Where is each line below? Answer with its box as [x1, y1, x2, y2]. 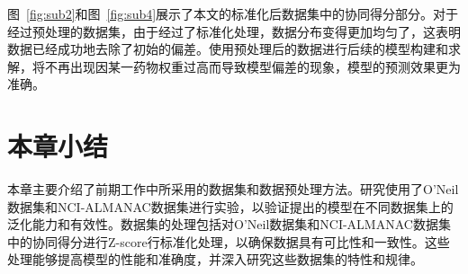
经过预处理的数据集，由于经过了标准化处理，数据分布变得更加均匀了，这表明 [7, 22, 461, 40]
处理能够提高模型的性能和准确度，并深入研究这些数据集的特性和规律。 [7, 250, 423, 269]
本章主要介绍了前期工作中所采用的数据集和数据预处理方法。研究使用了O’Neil [7, 180, 459, 199]
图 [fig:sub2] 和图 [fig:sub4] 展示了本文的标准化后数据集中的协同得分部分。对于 [7, 4, 459, 22]
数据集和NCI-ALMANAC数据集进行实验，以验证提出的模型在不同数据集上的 [7, 197, 454, 216]
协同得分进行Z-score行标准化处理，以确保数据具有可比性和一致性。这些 [31, 232, 450, 251]
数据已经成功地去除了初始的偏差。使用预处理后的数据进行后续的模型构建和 [7, 40, 448, 58]
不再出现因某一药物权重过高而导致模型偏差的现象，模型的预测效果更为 [44, 57, 461, 75]
